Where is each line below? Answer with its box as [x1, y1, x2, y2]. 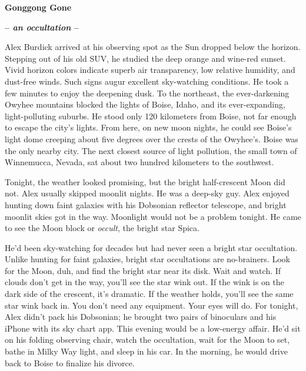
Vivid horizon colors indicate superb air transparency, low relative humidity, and [5, 63, 295, 76]
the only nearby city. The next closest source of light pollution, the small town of [5, 144, 297, 156]
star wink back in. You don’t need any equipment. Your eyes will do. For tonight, [5, 299, 298, 311]
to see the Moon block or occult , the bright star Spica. [5, 222, 199, 234]
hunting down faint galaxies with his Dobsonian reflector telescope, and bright [5, 198, 287, 210]
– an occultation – [5, 21, 79, 33]
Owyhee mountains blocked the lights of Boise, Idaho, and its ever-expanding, [5, 98, 285, 111]
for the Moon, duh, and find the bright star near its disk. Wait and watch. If [5, 264, 281, 276]
